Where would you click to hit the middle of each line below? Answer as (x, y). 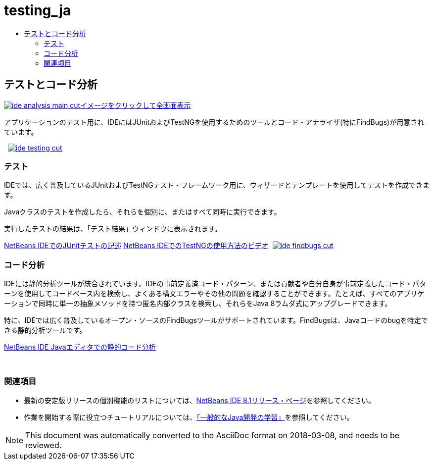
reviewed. (44, 445)
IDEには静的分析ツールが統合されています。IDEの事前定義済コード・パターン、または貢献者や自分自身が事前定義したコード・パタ (215, 284)
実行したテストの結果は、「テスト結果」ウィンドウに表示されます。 (113, 229)
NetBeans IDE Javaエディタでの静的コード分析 (80, 347)
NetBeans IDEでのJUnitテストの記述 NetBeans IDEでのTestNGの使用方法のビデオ (136, 246)
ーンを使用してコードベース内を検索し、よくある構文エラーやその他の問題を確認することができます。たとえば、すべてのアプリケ (214, 294)
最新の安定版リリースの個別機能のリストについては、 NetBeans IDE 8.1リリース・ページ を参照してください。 (200, 400)
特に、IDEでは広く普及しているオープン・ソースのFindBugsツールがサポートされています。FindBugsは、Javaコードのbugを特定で (216, 320)
